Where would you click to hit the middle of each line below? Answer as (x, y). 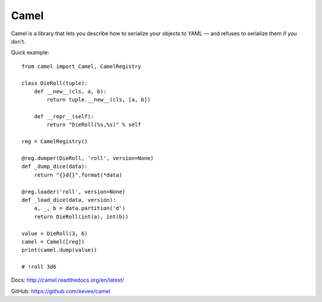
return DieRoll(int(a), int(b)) (81, 217)
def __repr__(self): (64, 117)
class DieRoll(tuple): (55, 83)
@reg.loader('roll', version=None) (74, 192)
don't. (18, 41)
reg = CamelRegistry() (55, 141)
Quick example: (30, 53)
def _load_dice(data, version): (69, 200)
